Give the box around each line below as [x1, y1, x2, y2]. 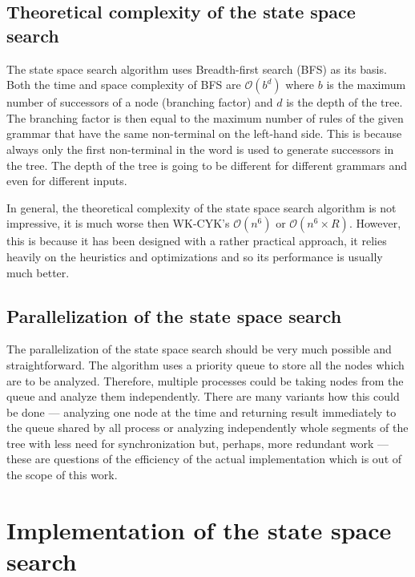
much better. [6, 264, 70, 280]
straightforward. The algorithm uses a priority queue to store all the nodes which [6, 356, 405, 373]
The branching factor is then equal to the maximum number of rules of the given [6, 109, 404, 126]
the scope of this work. [6, 466, 118, 483]
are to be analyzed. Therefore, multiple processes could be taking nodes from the [6, 372, 404, 389]
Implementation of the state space [6, 513, 392, 546]
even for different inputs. [6, 172, 127, 189]
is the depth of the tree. [286, 94, 403, 111]
